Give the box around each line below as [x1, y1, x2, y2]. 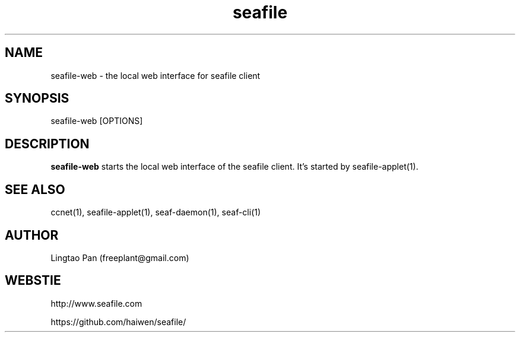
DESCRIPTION [5, 136, 90, 151]
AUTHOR [5, 227, 59, 243]
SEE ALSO [5, 182, 65, 197]
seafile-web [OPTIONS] [50, 116, 143, 126]
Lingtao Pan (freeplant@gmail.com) [50, 252, 189, 263]
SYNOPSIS [5, 91, 69, 106]
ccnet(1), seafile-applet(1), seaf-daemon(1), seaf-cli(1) [50, 207, 261, 218]
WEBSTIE [5, 273, 61, 288]
